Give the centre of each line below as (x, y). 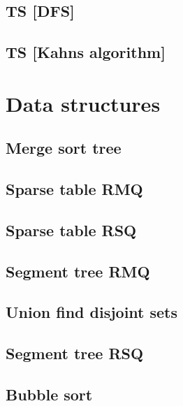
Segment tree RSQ (75, 353)
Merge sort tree (64, 148)
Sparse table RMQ (74, 189)
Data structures (83, 103)
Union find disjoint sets (92, 312)
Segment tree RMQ (78, 271)
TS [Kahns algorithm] (86, 52)
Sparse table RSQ (71, 230)
